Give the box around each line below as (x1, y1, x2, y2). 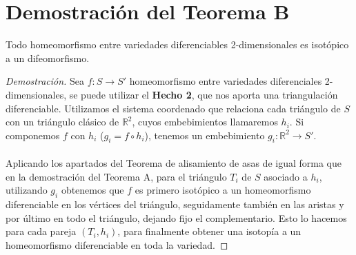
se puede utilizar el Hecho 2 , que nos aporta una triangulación (69, 87, 338, 101)
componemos (6, 127, 60, 142)
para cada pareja (6, 224, 77, 238)
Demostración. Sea (6, 74, 85, 88)
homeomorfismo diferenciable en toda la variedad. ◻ (6, 237, 228, 252)
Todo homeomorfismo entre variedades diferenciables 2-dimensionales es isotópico (6, 37, 349, 52)
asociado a (264, 169, 308, 183)
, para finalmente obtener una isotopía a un (117, 224, 301, 238)
